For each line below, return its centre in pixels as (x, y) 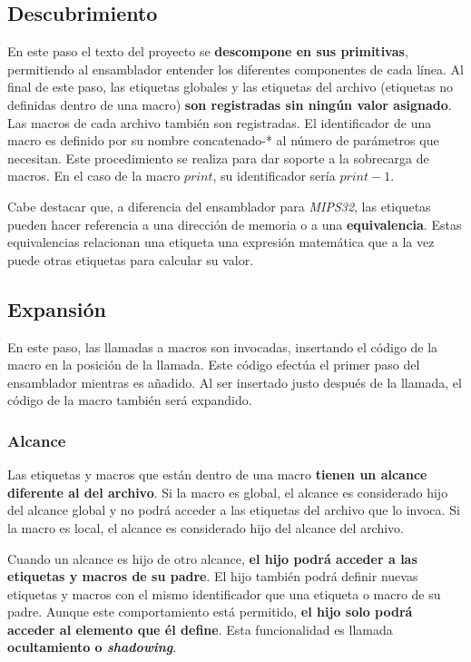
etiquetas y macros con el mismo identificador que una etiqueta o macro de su (224, 593)
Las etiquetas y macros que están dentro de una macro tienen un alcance (217, 474)
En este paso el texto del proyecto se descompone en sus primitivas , (208, 51)
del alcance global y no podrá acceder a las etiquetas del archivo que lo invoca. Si (234, 510)
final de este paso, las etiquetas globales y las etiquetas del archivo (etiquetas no (230, 87)
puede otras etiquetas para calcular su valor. (131, 259)
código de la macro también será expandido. (130, 400)
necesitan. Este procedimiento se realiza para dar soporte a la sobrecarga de (218, 158)
